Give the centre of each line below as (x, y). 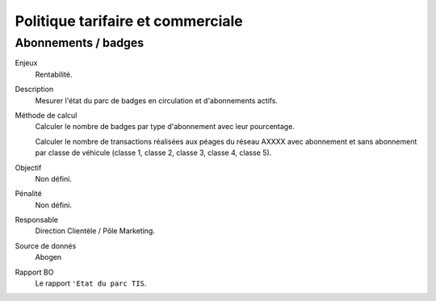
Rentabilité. (54, 74)
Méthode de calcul (46, 115)
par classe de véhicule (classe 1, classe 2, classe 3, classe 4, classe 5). (153, 153)
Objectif (28, 167)
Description (34, 90)
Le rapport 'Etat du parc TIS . (91, 283)
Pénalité (28, 194)
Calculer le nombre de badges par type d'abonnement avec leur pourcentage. (165, 127)
